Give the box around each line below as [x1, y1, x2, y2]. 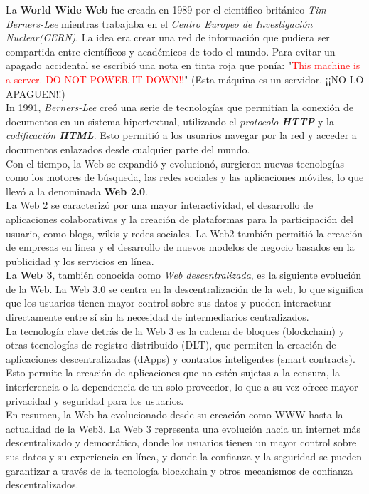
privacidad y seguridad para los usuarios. [6, 393, 184, 408]
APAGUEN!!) [6, 86, 65, 101]
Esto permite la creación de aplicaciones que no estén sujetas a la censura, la [6, 365, 341, 380]
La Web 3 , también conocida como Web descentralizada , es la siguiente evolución [6, 267, 362, 282]
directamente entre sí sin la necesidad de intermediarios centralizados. [6, 309, 309, 324]
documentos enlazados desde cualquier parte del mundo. [6, 141, 250, 156]
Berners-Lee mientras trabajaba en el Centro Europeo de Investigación [6, 16, 313, 31]
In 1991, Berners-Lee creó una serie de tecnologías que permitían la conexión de [6, 100, 353, 115]
